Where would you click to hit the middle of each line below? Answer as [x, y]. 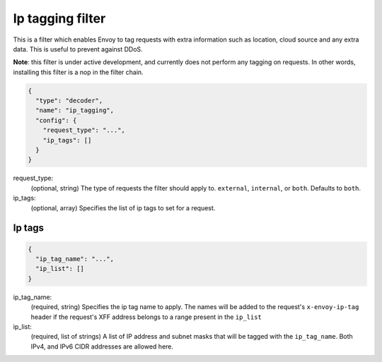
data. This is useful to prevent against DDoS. [78, 49]
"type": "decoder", [69, 101]
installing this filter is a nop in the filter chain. [79, 72]
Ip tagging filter [59, 18]
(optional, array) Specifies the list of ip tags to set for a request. [123, 207]
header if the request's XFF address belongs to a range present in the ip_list [146, 317]
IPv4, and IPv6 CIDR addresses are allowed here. [102, 346]
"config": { [56, 120]
